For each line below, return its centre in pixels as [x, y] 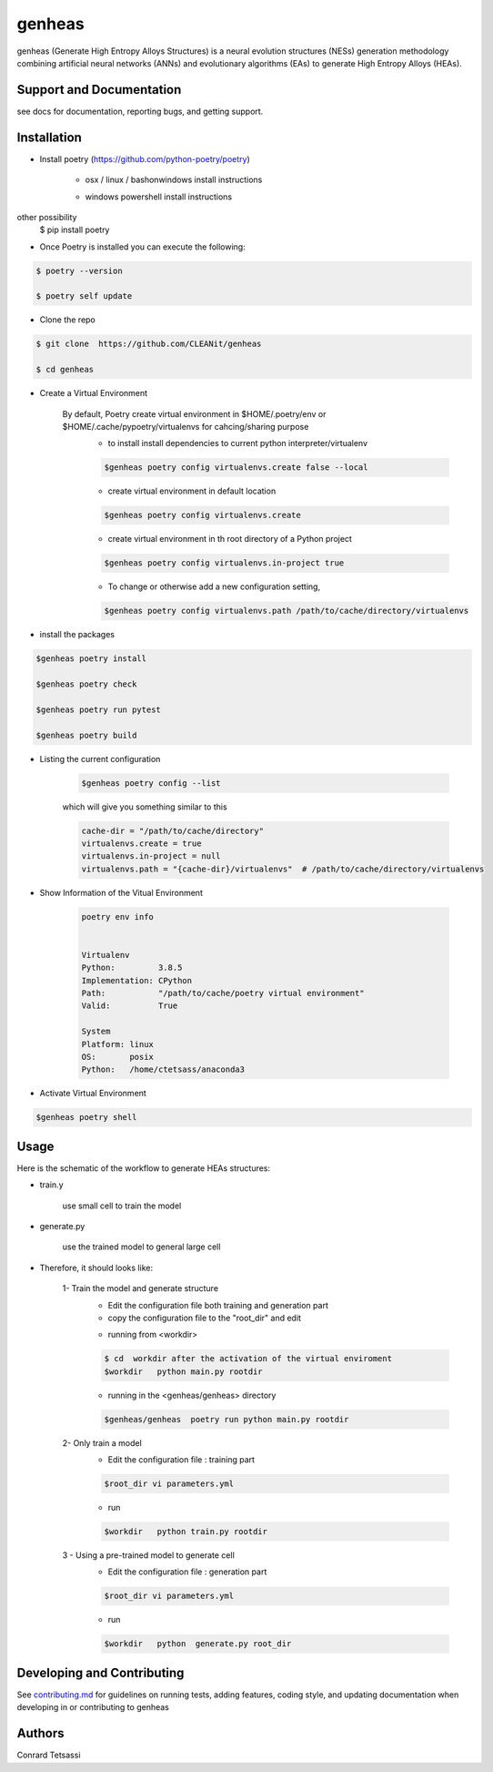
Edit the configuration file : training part [181, 1460]
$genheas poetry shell [86, 1117]
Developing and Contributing [101, 1672]
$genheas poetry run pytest [98, 709]
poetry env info [118, 917]
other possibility [47, 217]
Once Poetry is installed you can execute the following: [142, 247]
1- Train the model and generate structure [140, 1288]
